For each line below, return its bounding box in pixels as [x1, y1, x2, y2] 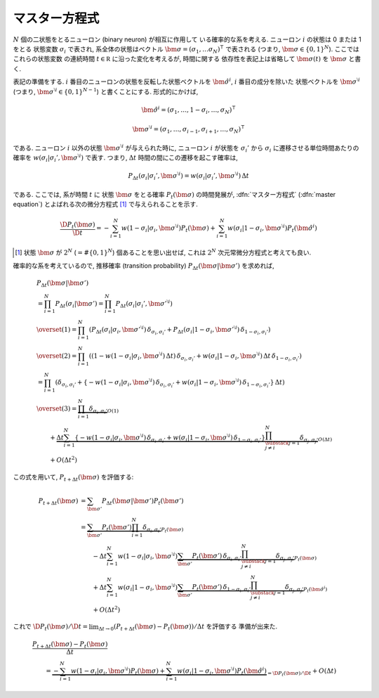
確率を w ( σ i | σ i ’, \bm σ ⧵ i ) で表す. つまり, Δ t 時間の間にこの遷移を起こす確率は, [13, 153, 239, 163]
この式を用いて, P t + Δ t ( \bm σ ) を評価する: [13, 472, 134, 483]
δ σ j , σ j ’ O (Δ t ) [299, 433, 333, 444]
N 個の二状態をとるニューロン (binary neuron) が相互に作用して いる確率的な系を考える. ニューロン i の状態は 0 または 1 [13, 35, 361, 44]
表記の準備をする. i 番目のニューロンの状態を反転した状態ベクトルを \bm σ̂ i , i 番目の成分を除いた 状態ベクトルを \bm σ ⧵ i [13, 77, 361, 86]
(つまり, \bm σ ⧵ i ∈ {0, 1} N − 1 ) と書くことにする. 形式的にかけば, [13, 86, 199, 96]
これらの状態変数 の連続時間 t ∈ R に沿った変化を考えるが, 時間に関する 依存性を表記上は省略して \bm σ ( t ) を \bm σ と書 [13, 55, 361, 63]
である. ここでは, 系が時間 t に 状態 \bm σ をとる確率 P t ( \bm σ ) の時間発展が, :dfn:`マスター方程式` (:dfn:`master [13, 190, 336, 200]
